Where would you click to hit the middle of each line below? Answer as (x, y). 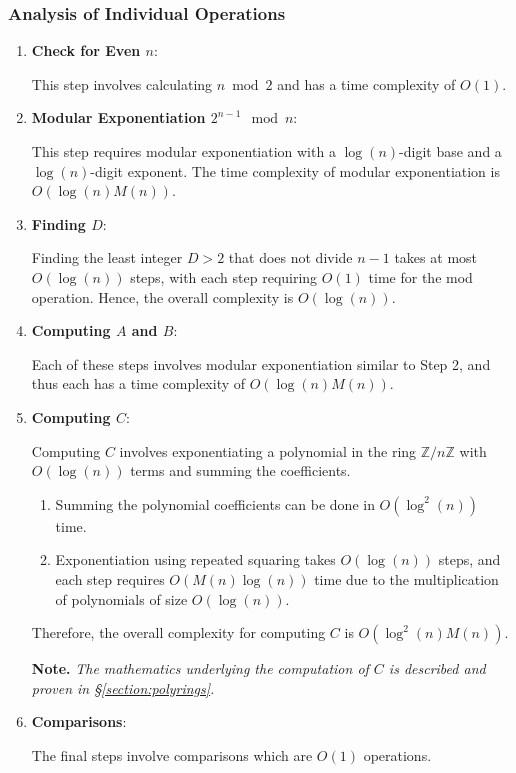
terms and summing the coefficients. (240, 470)
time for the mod (420, 276)
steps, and (469, 559)
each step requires (110, 578)
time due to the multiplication (406, 578)
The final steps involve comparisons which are (172, 754)
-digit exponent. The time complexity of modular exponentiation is (295, 170)
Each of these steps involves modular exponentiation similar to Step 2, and (261, 363)
